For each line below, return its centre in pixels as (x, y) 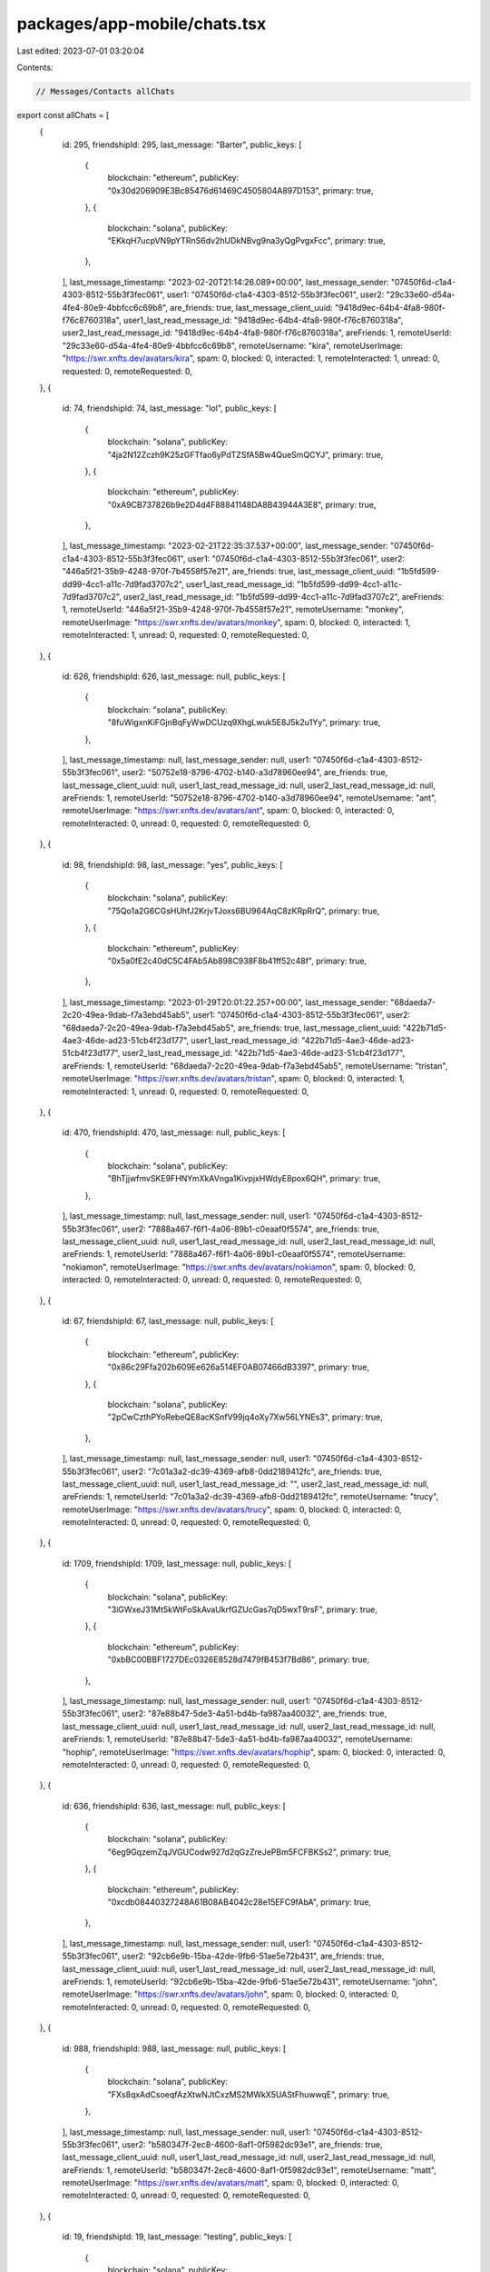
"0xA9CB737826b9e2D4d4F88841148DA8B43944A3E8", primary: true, (242, 504)
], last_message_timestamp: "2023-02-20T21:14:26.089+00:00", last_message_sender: (225, 282)
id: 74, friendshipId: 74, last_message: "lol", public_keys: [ (169, 408)
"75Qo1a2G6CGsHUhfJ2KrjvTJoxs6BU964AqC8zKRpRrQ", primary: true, (244, 911)
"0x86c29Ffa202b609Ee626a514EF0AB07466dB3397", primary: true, (238, 1367)
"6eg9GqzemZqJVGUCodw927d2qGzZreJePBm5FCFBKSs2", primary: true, (250, 1852)
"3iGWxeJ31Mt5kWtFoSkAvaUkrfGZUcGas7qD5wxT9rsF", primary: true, (243, 1609)
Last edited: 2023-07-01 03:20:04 (81, 51)
